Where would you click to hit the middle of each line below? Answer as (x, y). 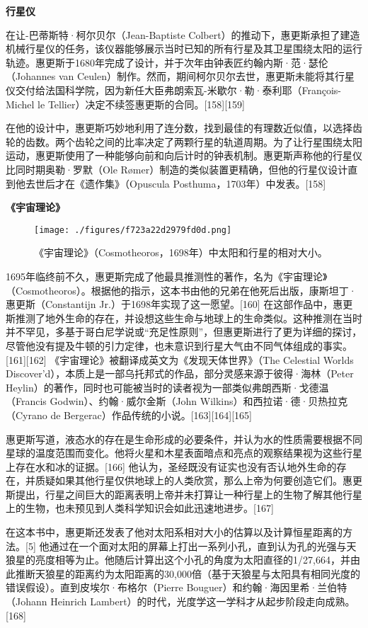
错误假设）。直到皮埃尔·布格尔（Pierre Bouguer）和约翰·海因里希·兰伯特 (177, 587)
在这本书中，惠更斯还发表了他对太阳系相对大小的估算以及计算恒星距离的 (174, 532)
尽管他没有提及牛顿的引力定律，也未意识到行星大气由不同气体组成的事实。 (179, 345)
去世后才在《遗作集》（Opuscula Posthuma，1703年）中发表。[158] (176, 183)
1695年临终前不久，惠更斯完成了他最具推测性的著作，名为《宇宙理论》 (167, 276)
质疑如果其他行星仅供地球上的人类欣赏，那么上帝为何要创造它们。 (189, 480)
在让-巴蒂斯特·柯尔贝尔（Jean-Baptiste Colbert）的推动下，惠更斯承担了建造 (183, 34)
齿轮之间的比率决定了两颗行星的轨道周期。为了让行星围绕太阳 (218, 141)
